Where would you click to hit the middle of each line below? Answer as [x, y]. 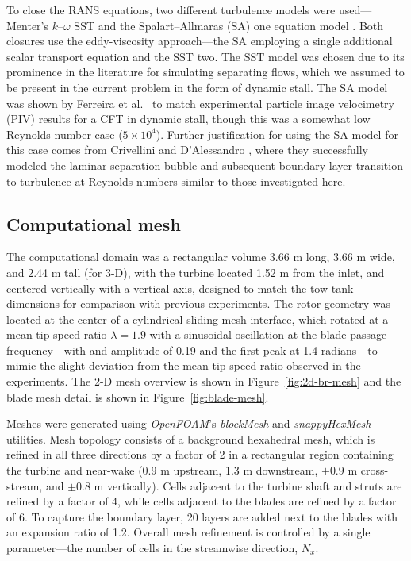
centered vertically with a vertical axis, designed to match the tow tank [180, 288]
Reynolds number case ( [65, 134]
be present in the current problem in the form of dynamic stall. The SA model [197, 87]
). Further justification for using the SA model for [277, 134]
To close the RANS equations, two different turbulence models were [171, 10]
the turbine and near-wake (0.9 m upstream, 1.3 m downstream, [162, 470]
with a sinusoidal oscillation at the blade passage [268, 334]
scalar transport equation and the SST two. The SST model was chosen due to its [205, 56]
